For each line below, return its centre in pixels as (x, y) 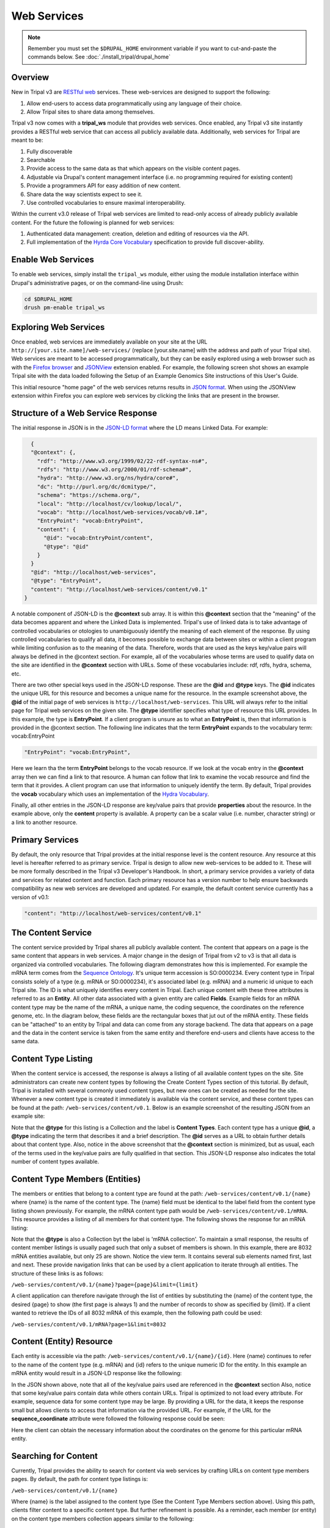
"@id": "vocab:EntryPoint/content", (98, 538)
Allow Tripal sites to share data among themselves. (91, 112)
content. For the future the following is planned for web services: (93, 222)
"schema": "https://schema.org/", (89, 495)
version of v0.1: (30, 897)
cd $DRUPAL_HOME (49, 299)
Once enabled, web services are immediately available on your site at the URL (109, 342)
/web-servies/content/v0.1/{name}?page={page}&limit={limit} (105, 1284)
